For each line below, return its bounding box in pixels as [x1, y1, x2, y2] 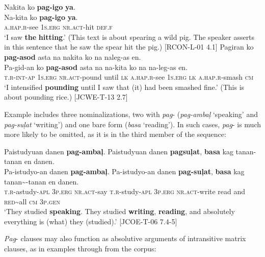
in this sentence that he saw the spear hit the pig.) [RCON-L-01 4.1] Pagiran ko [4, 41, 254, 52]
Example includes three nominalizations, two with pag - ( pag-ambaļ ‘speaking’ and [4, 108, 258, 119]
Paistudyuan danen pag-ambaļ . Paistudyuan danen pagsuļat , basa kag [4, 146, 233, 156]
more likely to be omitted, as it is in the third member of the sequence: [4, 129, 226, 139]
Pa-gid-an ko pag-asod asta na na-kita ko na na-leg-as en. [4, 61, 188, 72]
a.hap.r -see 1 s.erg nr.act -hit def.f [4, 21, 113, 32]
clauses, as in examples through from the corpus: [4, 243, 156, 254]
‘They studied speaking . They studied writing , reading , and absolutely [4, 206, 235, 217]
